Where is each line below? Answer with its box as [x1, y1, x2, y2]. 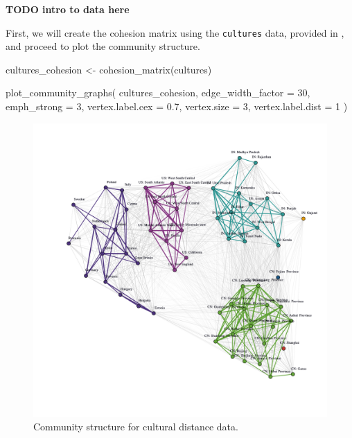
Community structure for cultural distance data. [33, 419, 238, 434]
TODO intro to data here [6, 2, 130, 16]
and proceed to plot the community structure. [6, 39, 200, 53]
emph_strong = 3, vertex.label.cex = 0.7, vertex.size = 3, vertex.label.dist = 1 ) [6, 99, 348, 114]
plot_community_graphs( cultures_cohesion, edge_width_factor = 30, [6, 85, 310, 100]
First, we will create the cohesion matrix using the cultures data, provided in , [6, 25, 344, 40]
